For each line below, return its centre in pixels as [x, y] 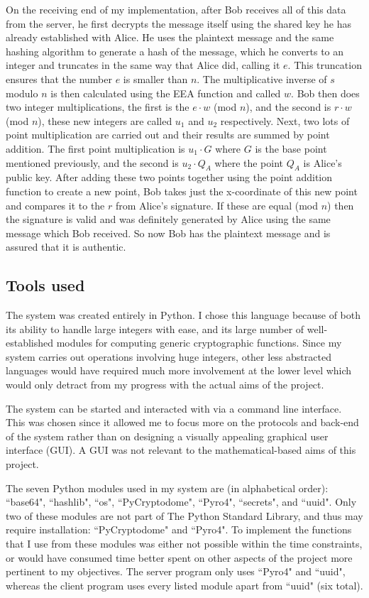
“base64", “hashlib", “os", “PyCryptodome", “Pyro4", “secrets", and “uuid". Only [181, 502]
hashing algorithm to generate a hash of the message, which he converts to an [175, 51]
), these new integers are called [105, 120]
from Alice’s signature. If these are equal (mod [216, 205]
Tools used [45, 285]
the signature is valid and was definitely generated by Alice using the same [168, 219]
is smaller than [155, 78]
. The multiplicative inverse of [262, 78]
